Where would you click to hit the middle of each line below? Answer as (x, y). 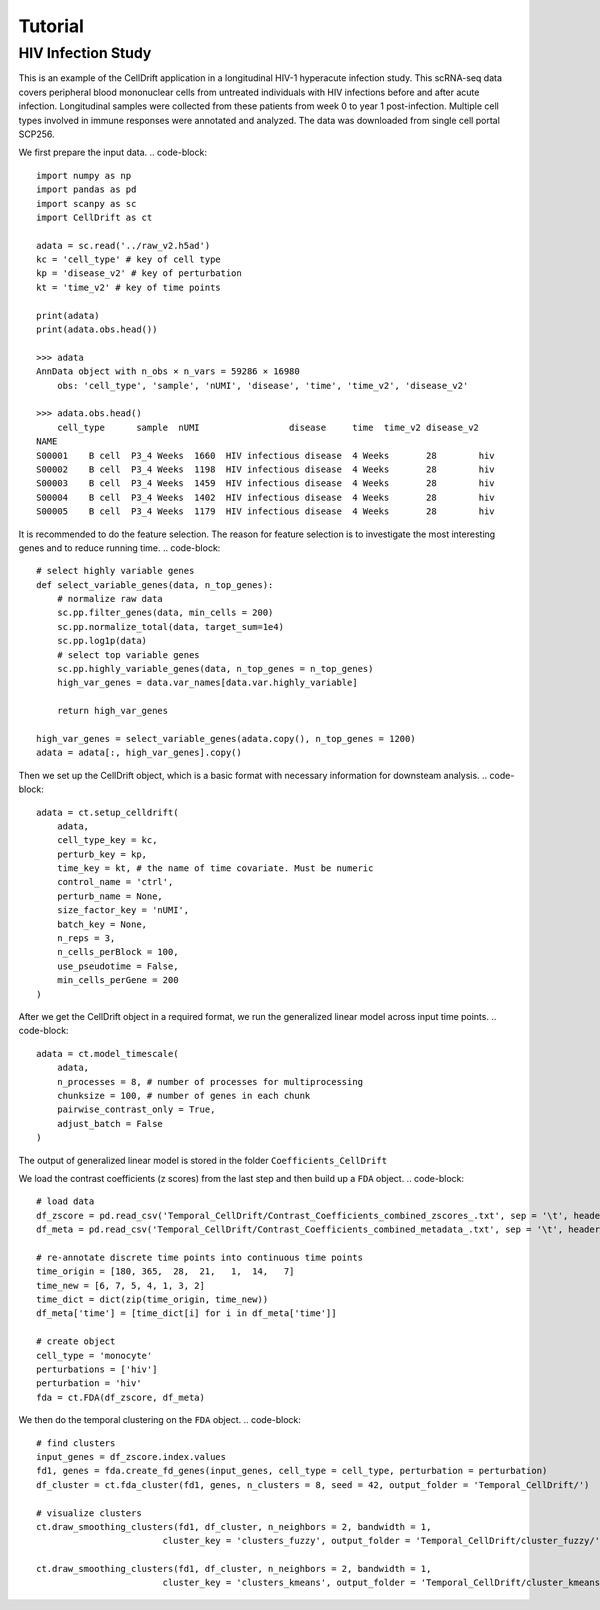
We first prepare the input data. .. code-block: (112, 152)
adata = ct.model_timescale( (107, 1053)
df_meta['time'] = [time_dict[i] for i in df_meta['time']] (186, 1313)
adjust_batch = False (110, 1123)
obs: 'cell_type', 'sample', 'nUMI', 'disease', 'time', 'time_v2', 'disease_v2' (262, 385)
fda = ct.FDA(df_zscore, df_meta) (120, 1397)
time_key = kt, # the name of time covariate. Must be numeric (215, 868)
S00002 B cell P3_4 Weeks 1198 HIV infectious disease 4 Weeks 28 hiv (265, 469)
